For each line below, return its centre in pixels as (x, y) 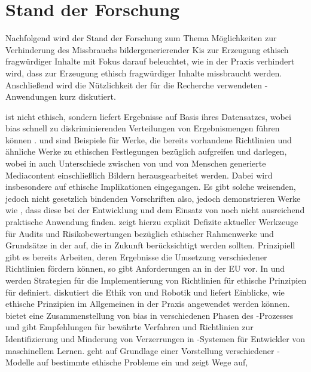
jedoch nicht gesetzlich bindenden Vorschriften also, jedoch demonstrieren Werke (153, 198)
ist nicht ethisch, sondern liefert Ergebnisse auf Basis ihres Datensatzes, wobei (148, 116)
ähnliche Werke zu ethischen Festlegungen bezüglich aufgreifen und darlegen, (146, 151)
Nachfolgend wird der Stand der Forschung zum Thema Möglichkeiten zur (141, 38)
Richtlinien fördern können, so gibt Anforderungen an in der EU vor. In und (145, 268)
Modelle (20, 362)
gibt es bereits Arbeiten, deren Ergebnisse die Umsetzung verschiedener (136, 256)
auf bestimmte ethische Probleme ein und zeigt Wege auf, (142, 362)
